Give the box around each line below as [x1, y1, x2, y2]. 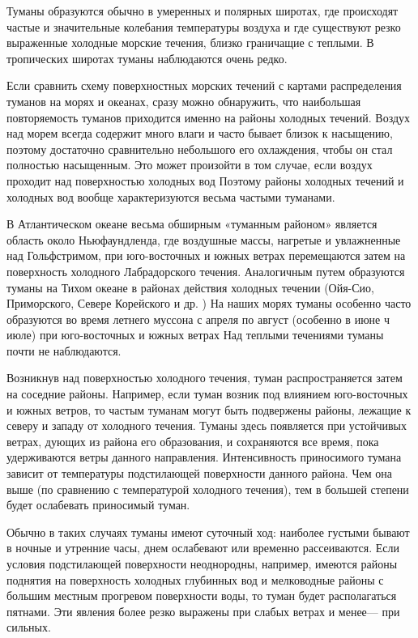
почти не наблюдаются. [6, 342, 122, 359]
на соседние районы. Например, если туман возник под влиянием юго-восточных [6, 385, 408, 402]
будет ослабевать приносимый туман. [6, 496, 190, 513]
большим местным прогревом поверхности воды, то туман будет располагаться [6, 587, 397, 604]
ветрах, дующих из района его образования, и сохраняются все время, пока [6, 432, 379, 449]
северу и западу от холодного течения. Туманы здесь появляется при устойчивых [6, 417, 407, 434]
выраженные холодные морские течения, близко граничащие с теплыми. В [6, 34, 374, 51]
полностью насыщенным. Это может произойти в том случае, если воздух [6, 156, 373, 173]
